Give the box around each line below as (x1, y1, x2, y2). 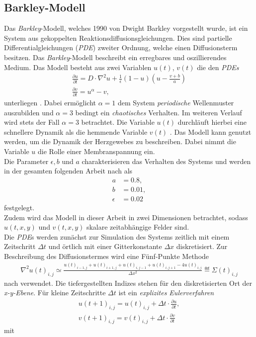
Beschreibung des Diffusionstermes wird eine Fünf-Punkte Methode (4, 251, 209, 261)
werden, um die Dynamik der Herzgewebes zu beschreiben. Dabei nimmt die (4, 136, 236, 147)
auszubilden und (4, 107, 54, 117)
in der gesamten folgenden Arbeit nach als (4, 166, 133, 176)
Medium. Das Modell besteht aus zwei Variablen (4, 62, 152, 72)
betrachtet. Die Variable (81, 117, 155, 127)
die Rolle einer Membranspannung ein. (37, 146, 155, 157)
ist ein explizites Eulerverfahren (118, 287, 214, 298)
